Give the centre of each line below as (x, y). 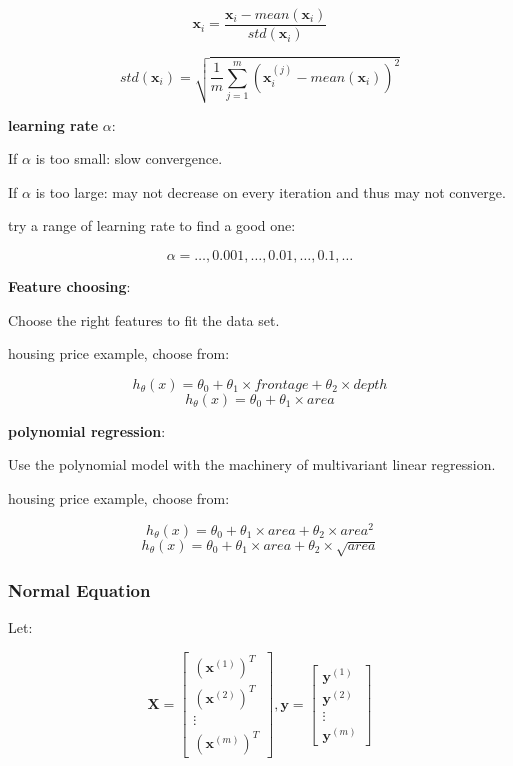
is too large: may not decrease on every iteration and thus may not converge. (270, 191)
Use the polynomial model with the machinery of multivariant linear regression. (252, 464)
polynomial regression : (87, 430)
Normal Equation (79, 589)
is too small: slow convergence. (129, 158)
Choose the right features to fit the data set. (144, 319)
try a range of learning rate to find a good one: (152, 225)
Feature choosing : (69, 285)
